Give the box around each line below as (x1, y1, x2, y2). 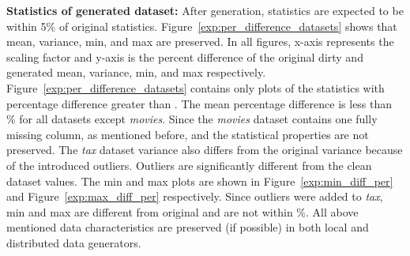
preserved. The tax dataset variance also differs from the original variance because (6, 141, 403, 158)
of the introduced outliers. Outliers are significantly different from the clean (6, 156, 372, 173)
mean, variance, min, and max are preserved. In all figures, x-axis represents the (6, 33, 394, 50)
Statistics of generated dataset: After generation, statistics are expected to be (6, 2, 404, 18)
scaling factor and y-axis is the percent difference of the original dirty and (6, 48, 363, 65)
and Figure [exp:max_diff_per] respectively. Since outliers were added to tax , (6, 188, 383, 205)
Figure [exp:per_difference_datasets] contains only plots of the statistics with (6, 79, 385, 96)
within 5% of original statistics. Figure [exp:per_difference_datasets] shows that (6, 17, 397, 34)
